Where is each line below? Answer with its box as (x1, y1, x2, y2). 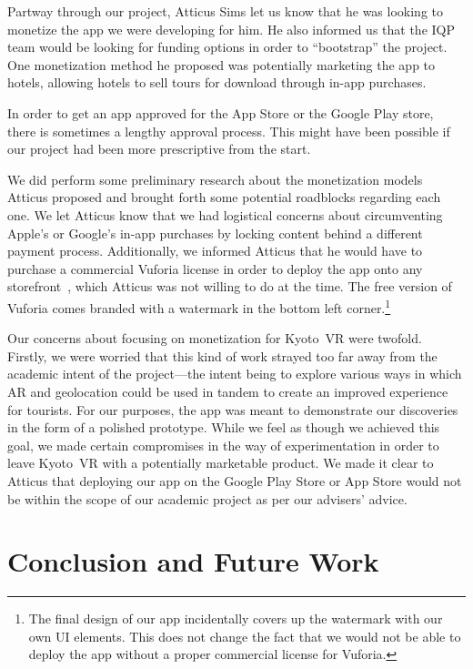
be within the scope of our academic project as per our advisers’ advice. (7, 489, 408, 508)
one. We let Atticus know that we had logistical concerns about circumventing (7, 205, 443, 224)
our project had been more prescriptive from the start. (7, 139, 311, 158)
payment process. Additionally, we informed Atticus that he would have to (7, 241, 423, 260)
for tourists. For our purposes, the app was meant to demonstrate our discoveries (7, 400, 458, 419)
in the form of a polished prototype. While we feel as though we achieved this (7, 418, 440, 437)
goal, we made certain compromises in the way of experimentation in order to (7, 435, 439, 454)
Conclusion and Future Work (7, 542, 379, 580)
